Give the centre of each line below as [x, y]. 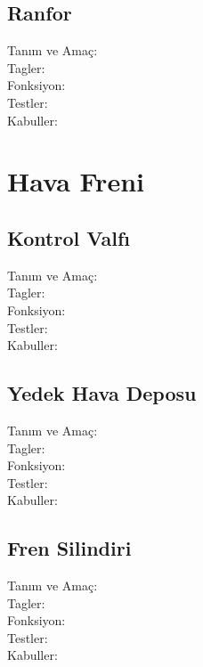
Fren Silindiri [69, 548]
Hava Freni [76, 181]
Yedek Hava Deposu [102, 393]
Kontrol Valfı [69, 237]
